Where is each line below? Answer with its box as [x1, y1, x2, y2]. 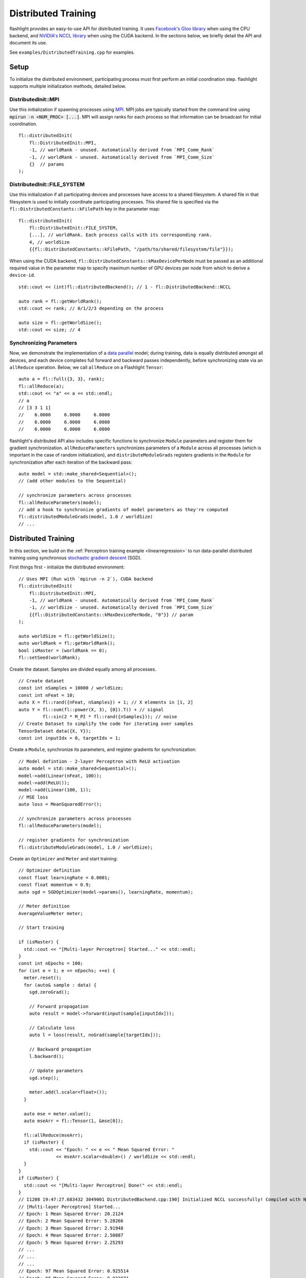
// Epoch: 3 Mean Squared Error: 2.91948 [18, 1225, 123, 1231]
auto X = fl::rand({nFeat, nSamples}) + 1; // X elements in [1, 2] [18, 699, 193, 705]
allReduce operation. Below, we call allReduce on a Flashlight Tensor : [9, 364, 164, 370]
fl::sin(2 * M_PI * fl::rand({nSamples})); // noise [42, 714, 177, 719]
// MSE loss [18, 794, 48, 800]
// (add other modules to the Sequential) [18, 478, 126, 484]
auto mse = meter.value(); [23, 1111, 91, 1116]
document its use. [9, 40, 47, 46]
